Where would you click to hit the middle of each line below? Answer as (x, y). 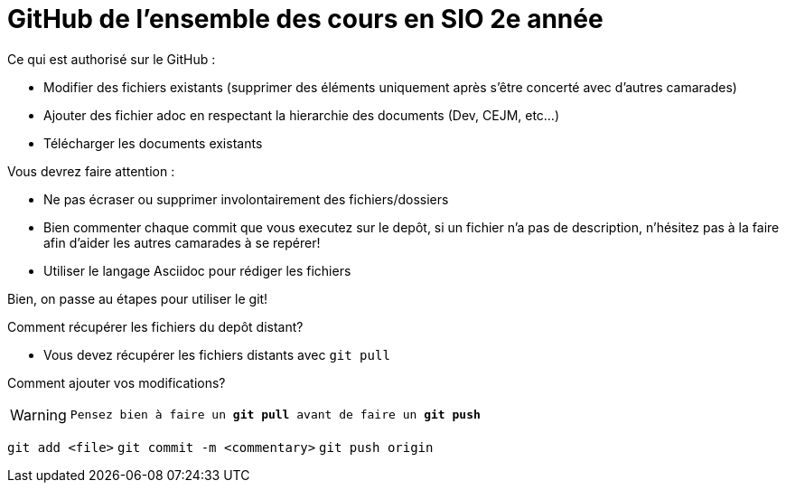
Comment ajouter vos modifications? (117, 382)
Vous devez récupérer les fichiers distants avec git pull (217, 354)
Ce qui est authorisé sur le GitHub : (112, 59)
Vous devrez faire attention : (91, 171)
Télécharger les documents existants (153, 143)
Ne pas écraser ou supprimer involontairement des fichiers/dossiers (246, 199)
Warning (38, 415)
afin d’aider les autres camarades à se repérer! (182, 242)
